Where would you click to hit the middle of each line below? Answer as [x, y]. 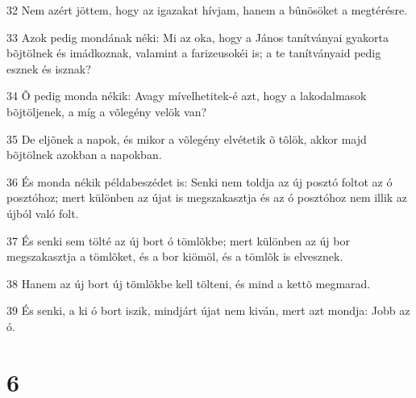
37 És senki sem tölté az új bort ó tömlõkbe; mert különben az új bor [178, 240]
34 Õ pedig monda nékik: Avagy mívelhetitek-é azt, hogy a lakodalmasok [187, 96]
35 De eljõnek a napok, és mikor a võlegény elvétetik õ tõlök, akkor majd [187, 138]
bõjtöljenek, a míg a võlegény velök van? [107, 111]
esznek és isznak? [49, 68]
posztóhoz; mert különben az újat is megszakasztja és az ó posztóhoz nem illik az [207, 197]
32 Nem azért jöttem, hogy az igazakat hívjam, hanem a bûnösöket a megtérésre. [207, 10]
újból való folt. [43, 213]
